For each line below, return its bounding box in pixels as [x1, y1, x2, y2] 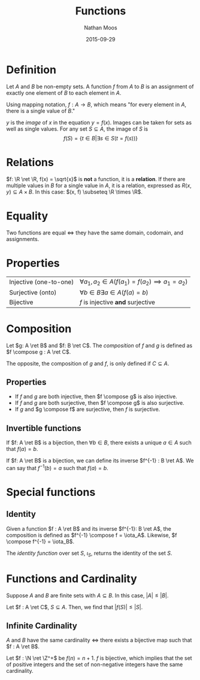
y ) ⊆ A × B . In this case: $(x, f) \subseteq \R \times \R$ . [6, 188, 143, 195]
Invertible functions [6, 423, 82, 433]
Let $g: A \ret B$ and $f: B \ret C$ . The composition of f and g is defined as [6, 342, 193, 349]
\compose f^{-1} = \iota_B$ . [6, 538, 75, 545]
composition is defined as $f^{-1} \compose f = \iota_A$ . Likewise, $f [6, 531, 177, 538]
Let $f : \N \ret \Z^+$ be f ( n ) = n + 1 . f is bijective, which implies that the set [6, 655, 193, 662]
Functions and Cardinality [6, 571, 138, 585]
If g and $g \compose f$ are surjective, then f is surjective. [14, 406, 160, 413]
